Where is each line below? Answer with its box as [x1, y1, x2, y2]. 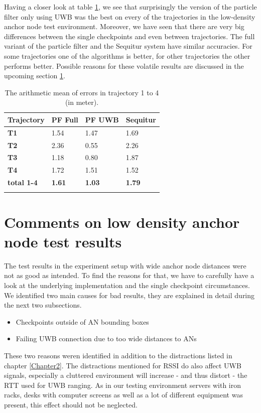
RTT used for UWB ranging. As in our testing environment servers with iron [4, 379, 241, 390]
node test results [4, 231, 122, 251]
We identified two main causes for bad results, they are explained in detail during [4, 290, 255, 300]
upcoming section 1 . [4, 70, 65, 81]
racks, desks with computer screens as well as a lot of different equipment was [4, 389, 243, 400]
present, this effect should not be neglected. [4, 399, 138, 409]
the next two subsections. [4, 300, 82, 310]
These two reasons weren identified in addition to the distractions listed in [4, 350, 232, 360]
